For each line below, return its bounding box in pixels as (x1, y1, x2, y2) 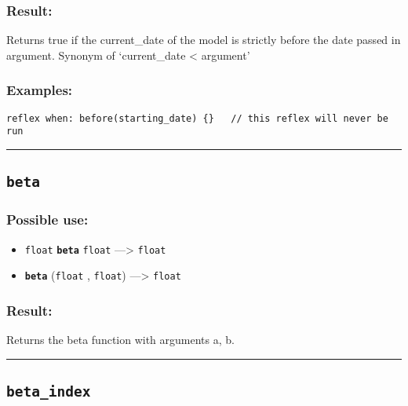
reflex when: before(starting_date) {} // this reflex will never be (6, 112, 388, 124)
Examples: (6, 80, 73, 100)
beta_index (6, 383, 91, 401)
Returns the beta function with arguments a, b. (6, 331, 235, 348)
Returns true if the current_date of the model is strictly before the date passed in (6, 31, 401, 48)
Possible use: (6, 210, 89, 229)
